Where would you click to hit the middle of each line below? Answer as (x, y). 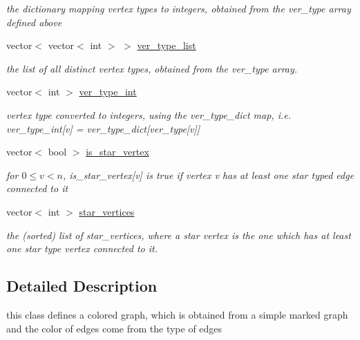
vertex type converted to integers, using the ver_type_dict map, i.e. (149, 114)
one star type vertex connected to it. (82, 248)
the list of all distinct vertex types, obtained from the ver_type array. (152, 68)
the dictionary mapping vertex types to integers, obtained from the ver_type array (179, 8)
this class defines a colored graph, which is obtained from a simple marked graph (177, 314)
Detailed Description (82, 286)
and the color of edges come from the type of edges (114, 328)
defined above (34, 22)
